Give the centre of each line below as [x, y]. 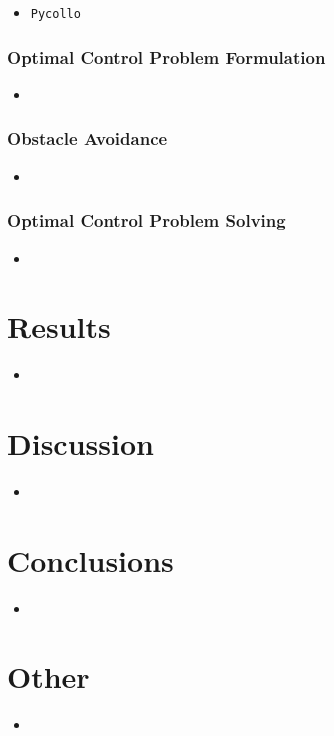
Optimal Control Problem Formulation [166, 56]
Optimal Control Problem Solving [146, 220]
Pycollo [55, 14]
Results [59, 326]
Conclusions [90, 559]
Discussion [80, 443]
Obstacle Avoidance [87, 138]
